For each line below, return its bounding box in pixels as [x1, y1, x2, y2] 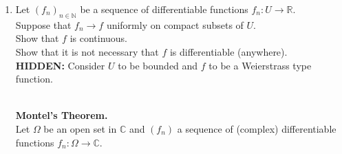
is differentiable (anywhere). [169, 44, 288, 58]
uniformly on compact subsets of [106, 17, 244, 32]
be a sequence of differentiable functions [80, 2, 248, 16]
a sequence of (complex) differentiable [177, 121, 336, 135]
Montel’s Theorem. [15, 108, 108, 122]
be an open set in [43, 121, 117, 135]
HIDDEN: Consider [15, 58, 105, 72]
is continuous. [70, 31, 128, 45]
